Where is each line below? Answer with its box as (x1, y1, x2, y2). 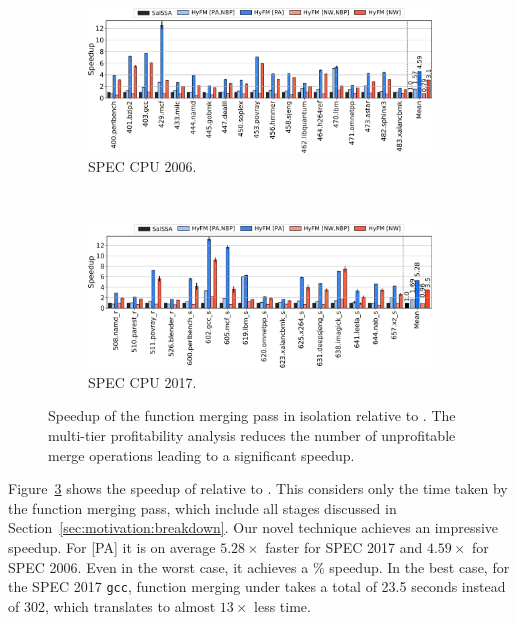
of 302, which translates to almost (8, 595, 216, 616)
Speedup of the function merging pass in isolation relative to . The (48, 405, 456, 426)
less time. (254, 595, 311, 616)
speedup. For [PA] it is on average (8, 536, 216, 557)
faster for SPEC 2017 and (265, 536, 423, 557)
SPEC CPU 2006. (88, 156, 197, 177)
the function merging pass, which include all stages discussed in (8, 497, 397, 518)
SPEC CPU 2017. (88, 371, 197, 392)
